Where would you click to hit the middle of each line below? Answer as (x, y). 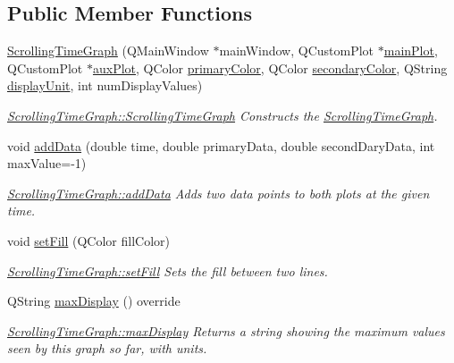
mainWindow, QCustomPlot (297, 51)
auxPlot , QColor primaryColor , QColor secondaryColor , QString (270, 68)
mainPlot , (411, 51)
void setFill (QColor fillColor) (88, 240)
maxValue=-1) (47, 163)
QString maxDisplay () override (94, 301)
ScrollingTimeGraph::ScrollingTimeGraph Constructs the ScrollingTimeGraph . (223, 115)
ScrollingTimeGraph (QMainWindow (108, 51)
